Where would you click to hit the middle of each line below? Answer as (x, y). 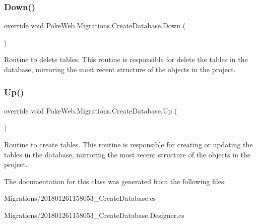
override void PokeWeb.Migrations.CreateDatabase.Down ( (95, 25)
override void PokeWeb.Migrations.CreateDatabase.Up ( (91, 110)
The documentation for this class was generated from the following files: (115, 181)
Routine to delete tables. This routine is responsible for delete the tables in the (126, 59)
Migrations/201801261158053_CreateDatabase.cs (80, 198)
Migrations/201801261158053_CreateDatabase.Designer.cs (94, 215)
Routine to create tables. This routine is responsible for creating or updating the (128, 144)
